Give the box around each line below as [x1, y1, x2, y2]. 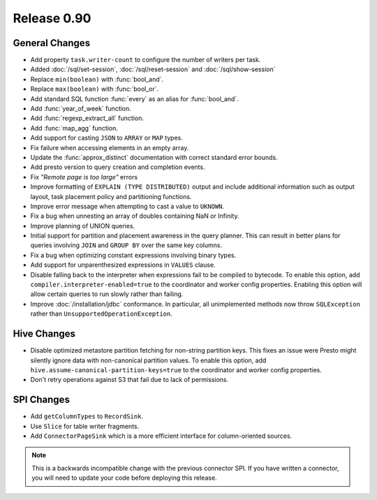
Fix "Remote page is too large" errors [30, 172, 138, 181]
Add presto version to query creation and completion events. [30, 163, 205, 171]
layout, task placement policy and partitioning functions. [30, 192, 192, 200]
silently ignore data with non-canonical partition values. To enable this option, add [30, 356, 267, 365]
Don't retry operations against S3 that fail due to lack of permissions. [30, 376, 229, 384]
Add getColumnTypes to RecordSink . [30, 412, 143, 420]
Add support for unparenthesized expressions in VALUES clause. [30, 260, 216, 269]
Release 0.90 [13, 10, 91, 26]
